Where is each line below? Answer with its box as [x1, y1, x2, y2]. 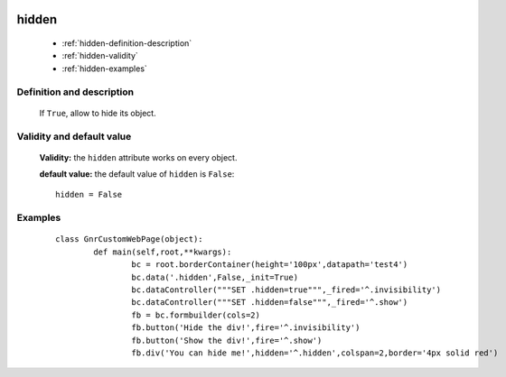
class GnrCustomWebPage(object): [55, 234, 203, 244]
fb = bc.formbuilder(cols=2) [131, 309, 261, 320]
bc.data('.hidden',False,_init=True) [131, 271, 298, 282]
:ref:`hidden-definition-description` [61, 38, 192, 49]
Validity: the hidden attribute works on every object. [39, 152, 238, 162]
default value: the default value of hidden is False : [39, 169, 235, 179]
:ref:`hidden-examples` [61, 63, 148, 74]
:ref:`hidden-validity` [61, 51, 139, 61]
